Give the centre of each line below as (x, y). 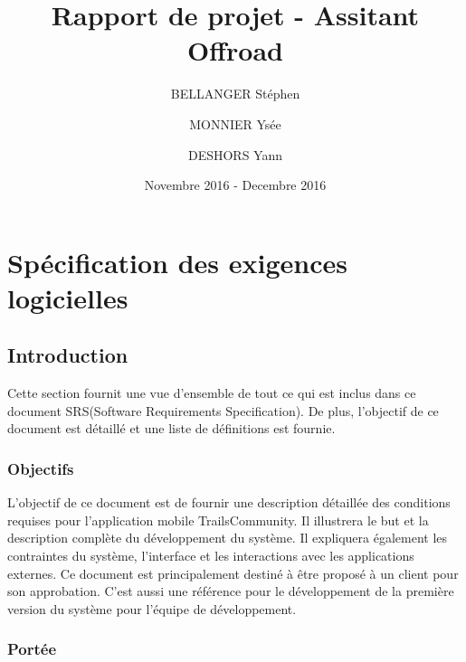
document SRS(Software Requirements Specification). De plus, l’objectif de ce (223, 410)
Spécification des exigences (177, 262)
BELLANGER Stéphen (235, 94)
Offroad (235, 50)
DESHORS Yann (235, 154)
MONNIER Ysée (235, 123)
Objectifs (41, 468)
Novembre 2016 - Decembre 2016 (235, 185)
